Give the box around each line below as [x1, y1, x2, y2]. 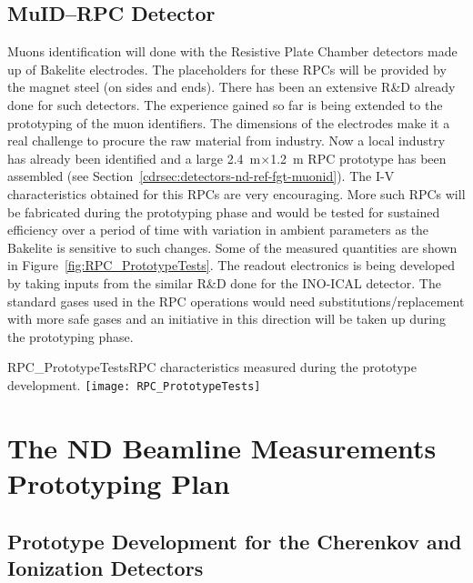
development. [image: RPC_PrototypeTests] [7, 375, 261, 394]
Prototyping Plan [7, 464, 230, 501]
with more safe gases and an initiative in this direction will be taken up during [7, 309, 446, 328]
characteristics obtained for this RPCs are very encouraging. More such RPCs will [7, 184, 466, 203]
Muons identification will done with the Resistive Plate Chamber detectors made [7, 42, 458, 61]
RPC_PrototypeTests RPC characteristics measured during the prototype [7, 357, 418, 377]
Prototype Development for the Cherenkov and [7, 527, 462, 555]
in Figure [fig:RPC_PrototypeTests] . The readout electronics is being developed [7, 256, 456, 275]
